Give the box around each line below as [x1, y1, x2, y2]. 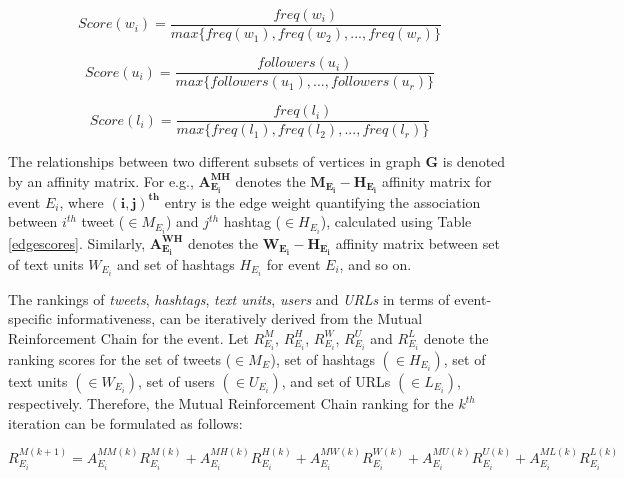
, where [59, 191, 104, 212]
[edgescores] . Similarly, [8, 232, 146, 253]
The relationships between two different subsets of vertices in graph [8, 151, 421, 172]
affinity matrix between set [335, 232, 500, 253]
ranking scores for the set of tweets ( [8, 349, 232, 370]
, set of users [138, 371, 215, 392]
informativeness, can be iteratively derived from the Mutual [56, 308, 423, 329]
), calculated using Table [320, 211, 472, 232]
